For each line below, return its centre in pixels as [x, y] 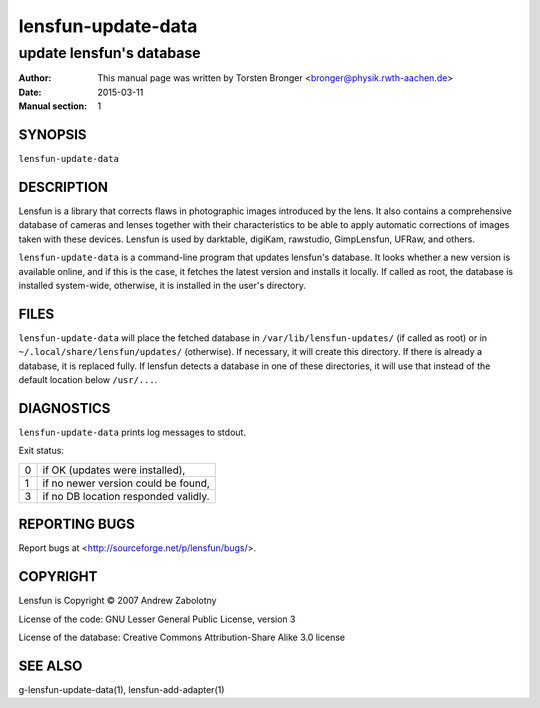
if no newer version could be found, [126, 483]
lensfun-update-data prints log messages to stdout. [132, 432]
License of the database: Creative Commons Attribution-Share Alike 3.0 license [181, 637]
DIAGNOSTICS [64, 408]
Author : [35, 78]
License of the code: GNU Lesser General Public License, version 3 [157, 619]
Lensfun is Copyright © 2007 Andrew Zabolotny [117, 601]
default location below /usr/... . [88, 380]
